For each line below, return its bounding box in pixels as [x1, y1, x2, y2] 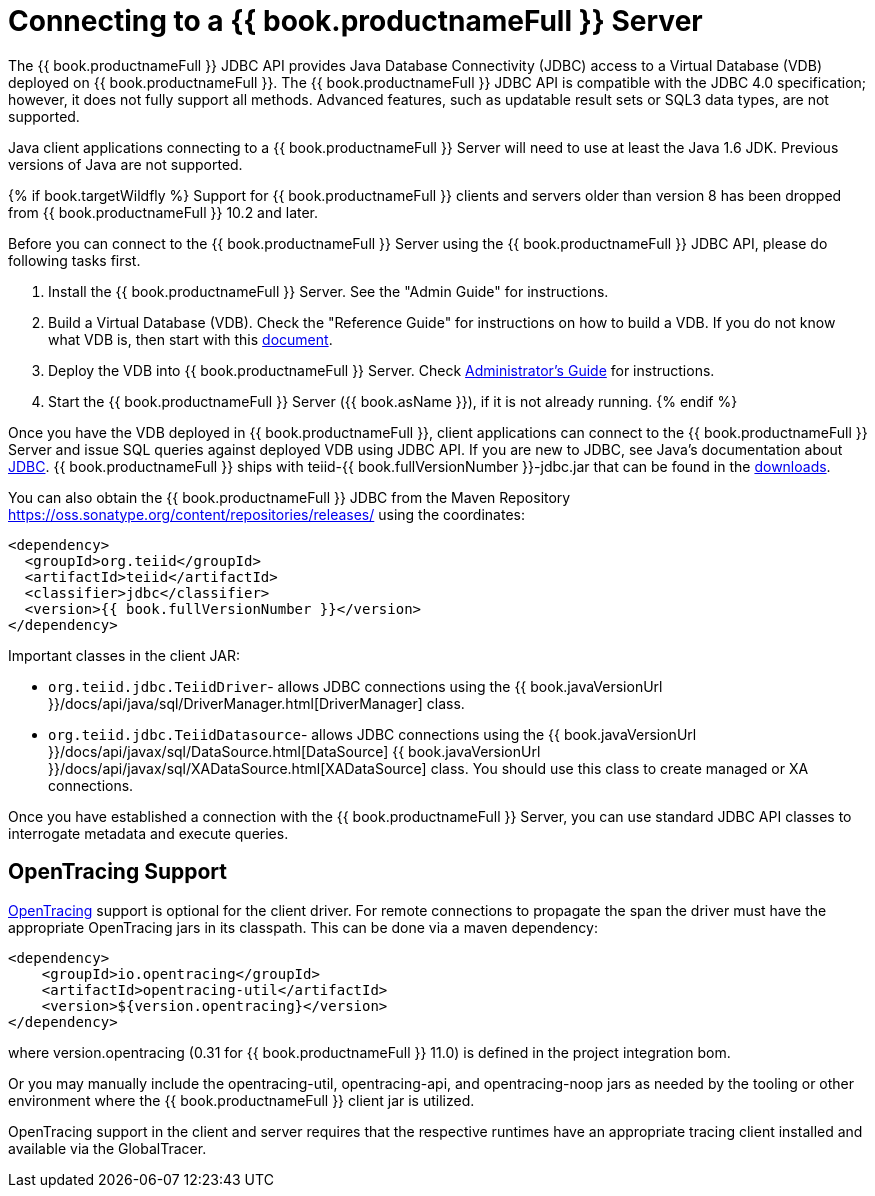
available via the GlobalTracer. [8, 1139, 207, 1157]
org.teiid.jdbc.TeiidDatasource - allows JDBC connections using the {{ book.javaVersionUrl [48, 725, 697, 743]
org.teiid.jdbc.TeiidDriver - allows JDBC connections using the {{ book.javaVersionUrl [48, 677, 663, 695]
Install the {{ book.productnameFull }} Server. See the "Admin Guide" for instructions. [48, 282, 609, 300]
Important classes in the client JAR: [8, 646, 241, 664]
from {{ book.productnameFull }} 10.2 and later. [8, 203, 319, 221]
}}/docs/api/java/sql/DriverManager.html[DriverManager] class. [48, 694, 465, 712]
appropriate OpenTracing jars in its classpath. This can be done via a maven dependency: [8, 918, 598, 936]
